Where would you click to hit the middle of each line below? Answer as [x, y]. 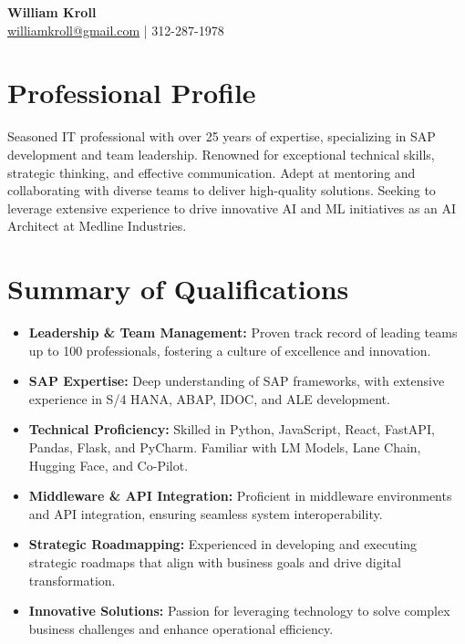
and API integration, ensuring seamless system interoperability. [206, 513]
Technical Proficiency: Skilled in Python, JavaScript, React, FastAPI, [232, 429]
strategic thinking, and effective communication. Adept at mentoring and [212, 172]
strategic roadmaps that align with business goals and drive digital [215, 561]
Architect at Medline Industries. [97, 226]
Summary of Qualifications [178, 289]
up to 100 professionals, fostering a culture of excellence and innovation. [230, 350]
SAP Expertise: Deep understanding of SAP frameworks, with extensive [237, 381]
